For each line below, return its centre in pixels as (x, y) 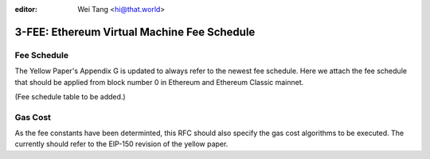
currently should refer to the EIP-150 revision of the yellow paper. (121, 144)
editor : (26, 9)
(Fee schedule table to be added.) (70, 96)
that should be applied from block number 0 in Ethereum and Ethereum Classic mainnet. (159, 82)
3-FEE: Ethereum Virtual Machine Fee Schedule (135, 32)
